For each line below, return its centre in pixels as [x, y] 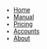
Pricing [23, 24]
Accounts [26, 31]
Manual [23, 17]
